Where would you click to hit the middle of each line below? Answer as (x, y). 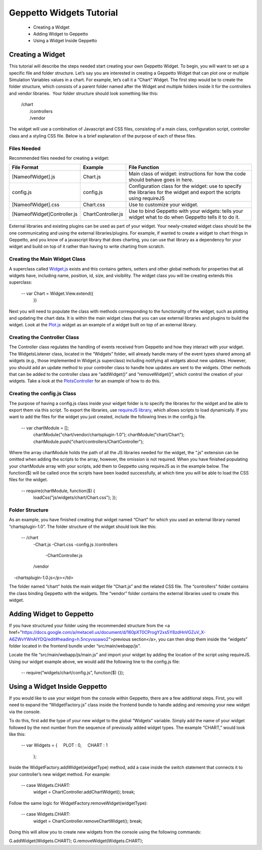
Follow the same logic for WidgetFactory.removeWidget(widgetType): (78, 803)
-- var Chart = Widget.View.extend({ (57, 293)
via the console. (25, 712)
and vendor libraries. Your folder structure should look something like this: (84, 93)
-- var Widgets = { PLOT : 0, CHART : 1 (64, 745)
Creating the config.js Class (42, 393)
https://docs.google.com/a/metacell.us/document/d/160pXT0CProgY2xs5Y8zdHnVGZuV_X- (114, 632)
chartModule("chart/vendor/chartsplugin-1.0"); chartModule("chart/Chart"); (109, 435)
